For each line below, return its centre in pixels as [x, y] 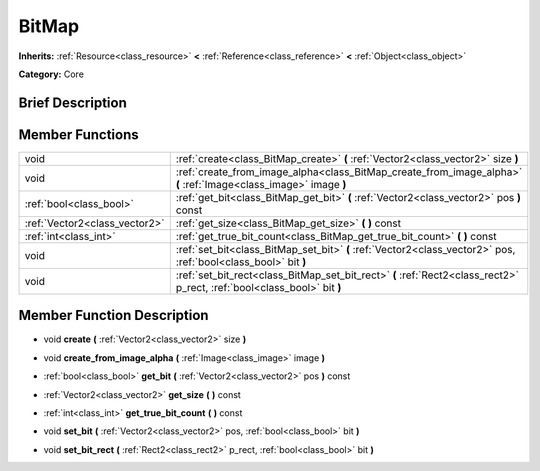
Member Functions [78, 134]
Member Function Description [113, 315]
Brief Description [72, 102]
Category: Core [51, 74]
